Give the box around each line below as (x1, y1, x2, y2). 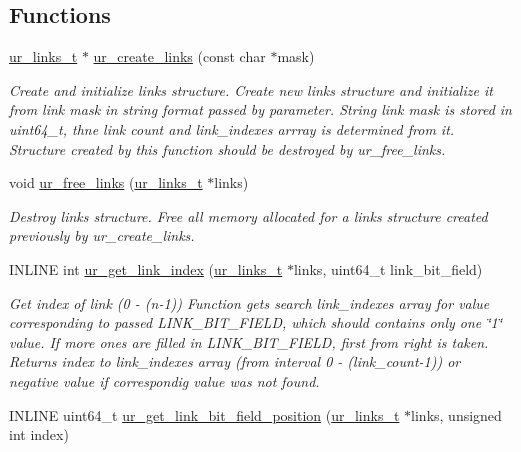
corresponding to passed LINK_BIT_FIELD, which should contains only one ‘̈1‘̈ (9, 312, 503, 333)
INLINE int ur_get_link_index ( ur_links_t (9, 258, 283, 279)
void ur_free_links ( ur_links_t (9, 172, 203, 193)
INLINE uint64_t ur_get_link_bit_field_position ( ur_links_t (9, 404, 400, 425)
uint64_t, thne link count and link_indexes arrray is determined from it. (9, 118, 455, 139)
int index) (9, 424, 69, 445)
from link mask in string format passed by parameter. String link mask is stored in (9, 99, 512, 120)
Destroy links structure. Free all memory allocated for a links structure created (9, 205, 488, 226)
